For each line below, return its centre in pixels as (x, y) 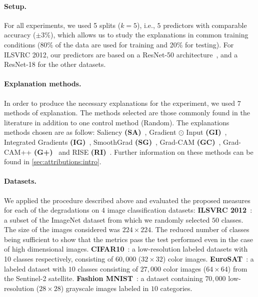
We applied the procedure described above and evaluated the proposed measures (127, 200)
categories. (176, 288)
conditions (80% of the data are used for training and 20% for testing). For (119, 44)
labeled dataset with (35, 268)
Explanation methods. (43, 84)
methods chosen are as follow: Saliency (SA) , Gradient (90, 132)
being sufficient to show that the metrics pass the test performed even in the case (128, 239)
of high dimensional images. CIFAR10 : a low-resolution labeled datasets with (126, 249)
